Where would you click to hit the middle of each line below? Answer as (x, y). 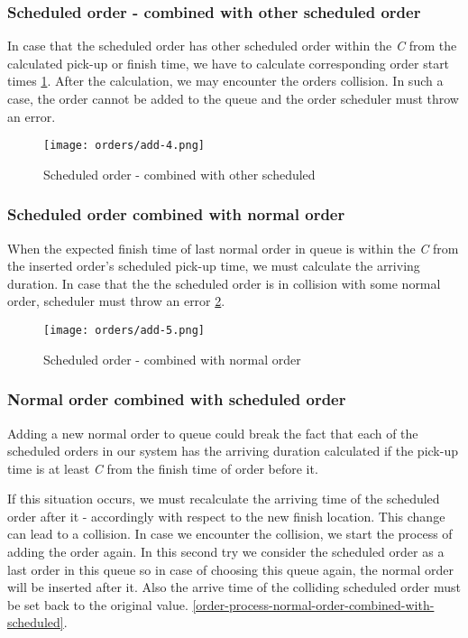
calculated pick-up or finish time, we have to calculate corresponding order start (229, 63)
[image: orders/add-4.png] (124, 146)
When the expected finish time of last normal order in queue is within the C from (233, 248)
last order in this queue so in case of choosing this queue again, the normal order (230, 569)
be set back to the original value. (98, 604)
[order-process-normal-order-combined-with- (313, 604)
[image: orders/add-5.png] (124, 331)
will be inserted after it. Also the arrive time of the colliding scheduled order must (234, 587)
